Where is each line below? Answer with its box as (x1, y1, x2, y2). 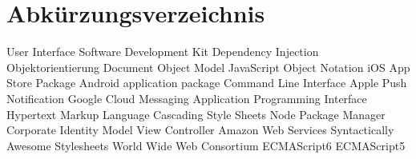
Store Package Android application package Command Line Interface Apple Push (6, 74, 407, 91)
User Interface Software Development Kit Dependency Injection (6, 43, 319, 60)
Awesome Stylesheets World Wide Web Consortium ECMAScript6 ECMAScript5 (6, 137, 406, 153)
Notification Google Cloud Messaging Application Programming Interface (6, 89, 367, 106)
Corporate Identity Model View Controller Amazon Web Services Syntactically (6, 121, 394, 138)
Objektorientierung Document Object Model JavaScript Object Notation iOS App (6, 58, 410, 75)
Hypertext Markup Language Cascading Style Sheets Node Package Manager (6, 105, 386, 122)
